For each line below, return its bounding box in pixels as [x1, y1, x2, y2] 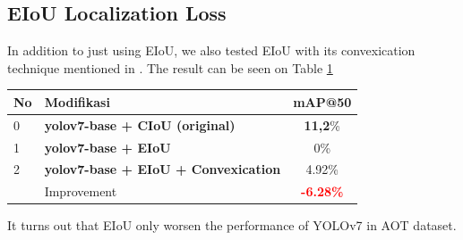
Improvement [44, 182, 117, 201]
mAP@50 [293, 92, 352, 111]
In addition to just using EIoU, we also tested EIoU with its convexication [7, 41, 416, 60]
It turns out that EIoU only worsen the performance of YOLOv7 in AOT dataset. [7, 216, 457, 235]
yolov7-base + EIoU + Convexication [44, 160, 281, 178]
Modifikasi [44, 92, 110, 111]
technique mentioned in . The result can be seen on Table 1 [7, 58, 333, 77]
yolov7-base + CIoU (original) [44, 115, 236, 134]
